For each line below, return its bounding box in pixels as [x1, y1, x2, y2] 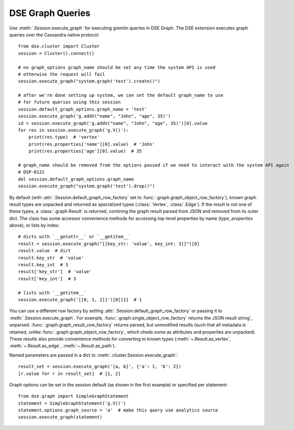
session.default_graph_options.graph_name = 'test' [18, 106, 147, 112]
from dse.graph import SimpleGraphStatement [18, 394, 129, 399]
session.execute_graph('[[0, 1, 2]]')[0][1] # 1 [18, 297, 142, 302]
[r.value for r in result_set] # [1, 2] [18, 371, 121, 377]
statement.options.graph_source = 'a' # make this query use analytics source [18, 408, 218, 413]
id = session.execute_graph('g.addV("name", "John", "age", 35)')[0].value [18, 120, 208, 126]
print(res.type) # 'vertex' [28, 134, 100, 140]
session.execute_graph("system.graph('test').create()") [18, 78, 161, 84]
